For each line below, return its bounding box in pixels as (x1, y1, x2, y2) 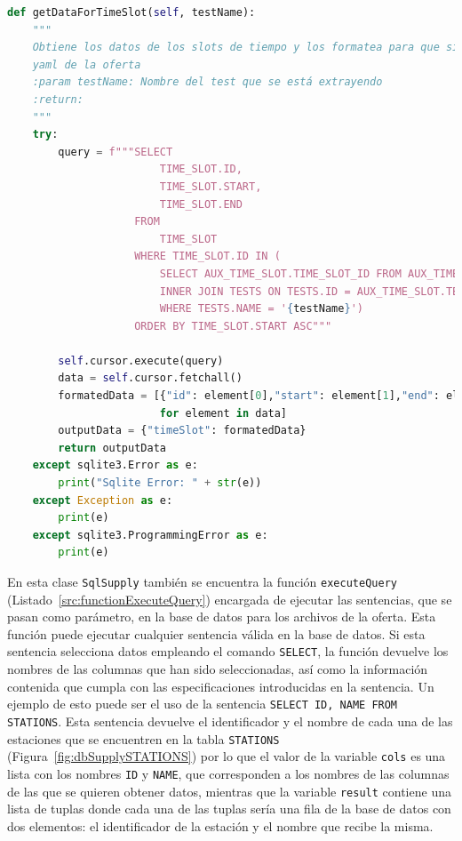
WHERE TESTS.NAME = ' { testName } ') (159, 302, 363, 316)
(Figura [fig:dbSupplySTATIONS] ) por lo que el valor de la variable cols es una (7, 747, 446, 765)
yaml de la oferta (32, 58, 141, 71)
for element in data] (159, 406, 288, 420)
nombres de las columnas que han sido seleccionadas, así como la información (7, 660, 428, 678)
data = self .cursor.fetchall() (58, 372, 243, 385)
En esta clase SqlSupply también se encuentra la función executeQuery (7, 573, 397, 590)
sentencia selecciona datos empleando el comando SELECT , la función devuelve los (7, 642, 449, 661)
